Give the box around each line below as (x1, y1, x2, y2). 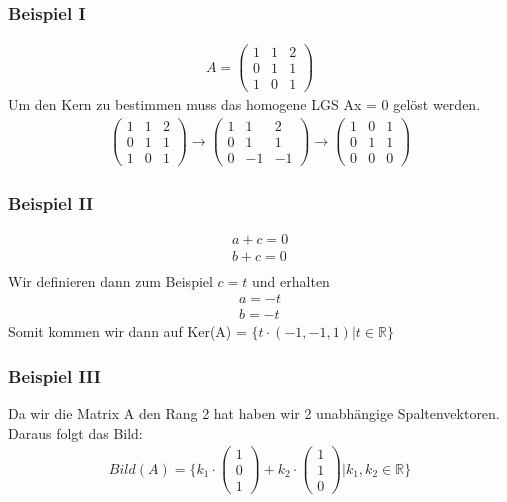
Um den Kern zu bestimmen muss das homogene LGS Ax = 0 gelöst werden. (8, 94, 481, 115)
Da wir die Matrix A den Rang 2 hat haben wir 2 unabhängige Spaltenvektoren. (8, 402, 500, 423)
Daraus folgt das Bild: (8, 422, 143, 443)
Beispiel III (8, 363, 101, 388)
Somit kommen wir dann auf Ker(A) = (8, 321, 247, 342)
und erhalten (252, 270, 330, 291)
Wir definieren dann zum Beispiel (8, 270, 213, 291)
